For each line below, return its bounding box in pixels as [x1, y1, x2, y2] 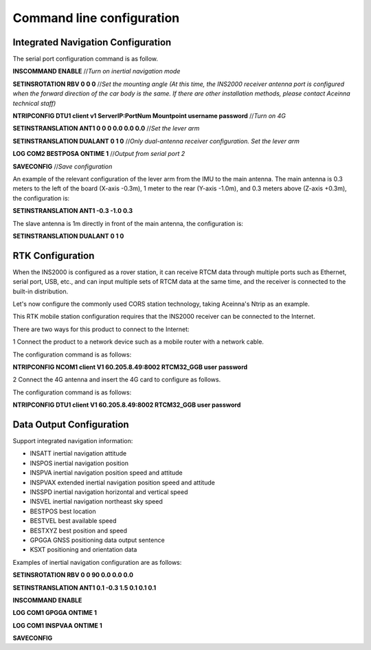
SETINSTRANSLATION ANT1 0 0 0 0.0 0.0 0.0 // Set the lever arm [12, 124, 200, 133]
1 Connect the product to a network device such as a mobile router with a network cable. [12, 337, 265, 346]
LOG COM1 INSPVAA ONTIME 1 [12, 621, 102, 629]
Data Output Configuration [12, 418, 130, 430]
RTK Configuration [12, 249, 95, 261]
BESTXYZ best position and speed [30, 526, 127, 535]
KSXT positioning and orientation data [30, 546, 137, 554]
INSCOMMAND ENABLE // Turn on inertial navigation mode [12, 67, 181, 76]
